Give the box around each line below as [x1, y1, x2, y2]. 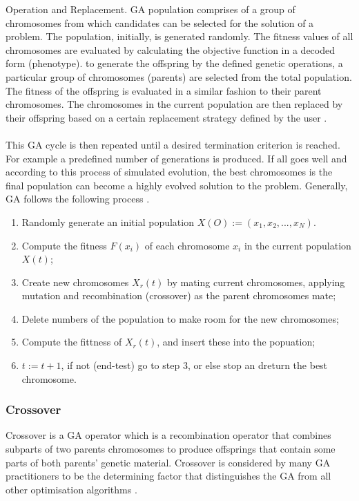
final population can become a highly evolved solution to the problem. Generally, [6, 178, 348, 192]
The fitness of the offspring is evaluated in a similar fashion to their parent [6, 83, 322, 97]
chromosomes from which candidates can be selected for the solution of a [6, 15, 314, 30]
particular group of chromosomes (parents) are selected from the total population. [6, 69, 352, 84]
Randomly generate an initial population [21, 214, 194, 229]
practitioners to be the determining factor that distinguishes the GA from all [6, 469, 331, 483]
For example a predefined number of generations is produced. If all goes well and [6, 151, 347, 165]
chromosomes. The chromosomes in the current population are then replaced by [6, 97, 343, 111]
